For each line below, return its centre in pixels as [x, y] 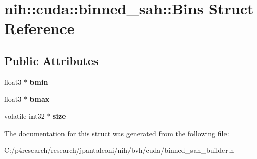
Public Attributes [51, 60]
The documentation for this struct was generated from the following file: [117, 133]
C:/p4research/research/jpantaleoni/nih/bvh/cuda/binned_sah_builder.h [119, 150]
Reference [39, 28]
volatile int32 [24, 116]
